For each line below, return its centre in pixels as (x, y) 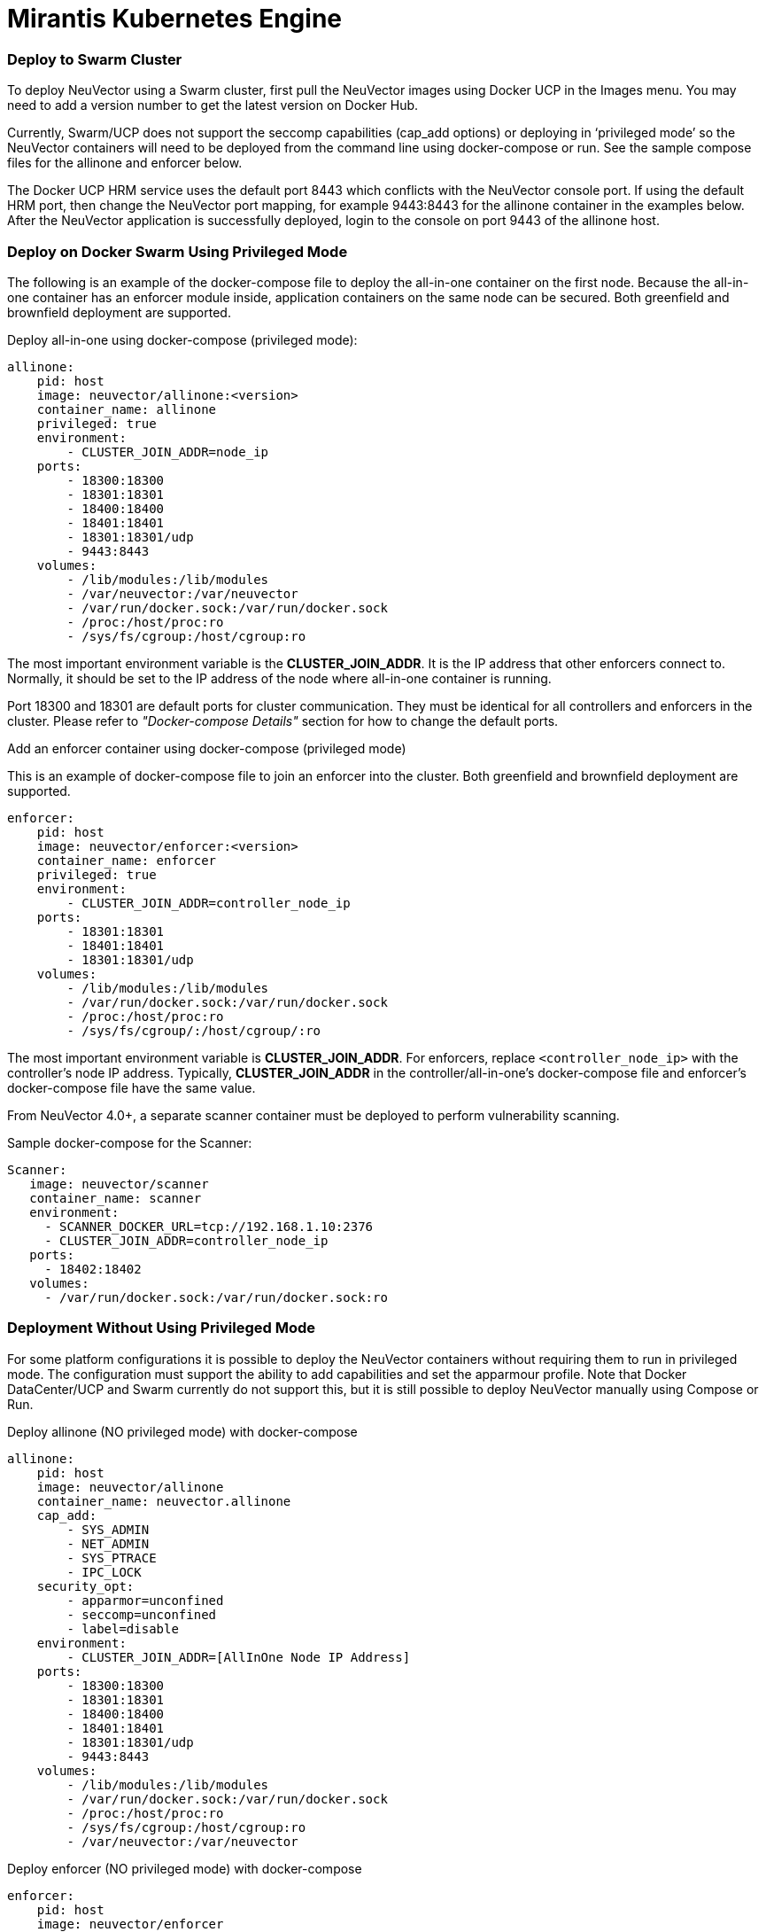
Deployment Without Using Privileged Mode (162, 1328)
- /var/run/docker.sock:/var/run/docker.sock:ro (216, 1297)
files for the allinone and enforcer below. (125, 163)
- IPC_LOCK (104, 1572)
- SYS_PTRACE (112, 1558)
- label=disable (123, 1628)
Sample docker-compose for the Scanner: (130, 1142)
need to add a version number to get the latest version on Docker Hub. (213, 105)
